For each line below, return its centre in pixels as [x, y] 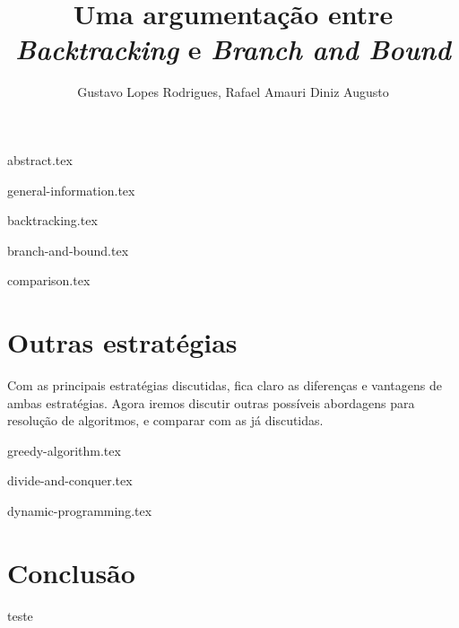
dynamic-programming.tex [80, 510]
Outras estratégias [122, 342]
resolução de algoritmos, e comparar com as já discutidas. [165, 420]
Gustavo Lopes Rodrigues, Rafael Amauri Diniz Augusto [233, 92]
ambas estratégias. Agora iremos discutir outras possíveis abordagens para [211, 402]
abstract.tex [40, 159]
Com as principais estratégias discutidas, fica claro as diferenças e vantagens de [225, 385]
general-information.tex [71, 190]
